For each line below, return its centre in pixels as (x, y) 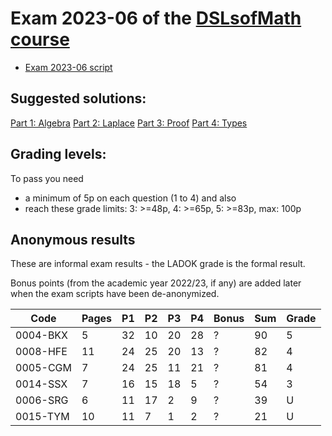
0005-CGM (43, 368)
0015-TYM (42, 417)
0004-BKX (42, 335)
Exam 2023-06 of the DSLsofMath (156, 18)
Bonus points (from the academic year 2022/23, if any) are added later (156, 283)
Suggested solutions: (78, 98)
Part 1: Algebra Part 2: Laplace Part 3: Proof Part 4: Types (129, 123)
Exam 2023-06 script (68, 67)
